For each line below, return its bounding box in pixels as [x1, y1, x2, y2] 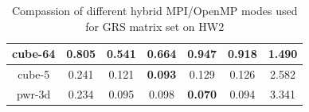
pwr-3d [16, 85, 51, 102]
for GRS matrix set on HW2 [85, 17, 225, 34]
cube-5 [18, 66, 50, 83]
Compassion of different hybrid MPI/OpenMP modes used [11, 2, 298, 18]
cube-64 [12, 45, 56, 62]
